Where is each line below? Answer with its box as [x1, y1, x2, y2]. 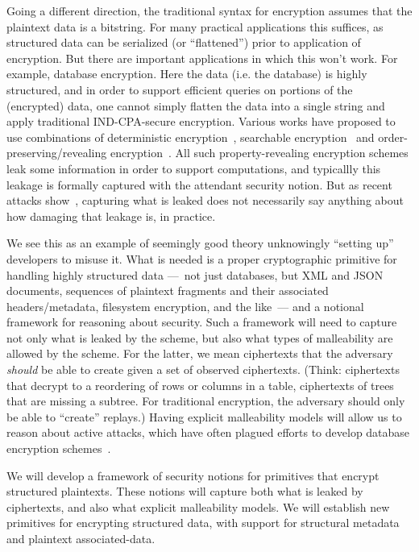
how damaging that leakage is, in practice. [6, 207, 216, 224]
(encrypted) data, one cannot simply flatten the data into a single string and [6, 97, 385, 114]
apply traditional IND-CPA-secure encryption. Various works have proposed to [6, 113, 396, 130]
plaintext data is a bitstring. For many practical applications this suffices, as [6, 18, 384, 35]
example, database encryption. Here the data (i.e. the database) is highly [6, 65, 367, 82]
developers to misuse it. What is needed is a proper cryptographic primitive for [6, 250, 397, 267]
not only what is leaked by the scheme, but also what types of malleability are [6, 329, 393, 346]
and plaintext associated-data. [6, 530, 156, 546]
